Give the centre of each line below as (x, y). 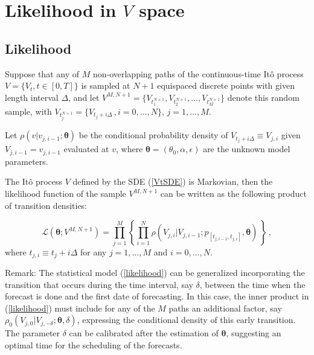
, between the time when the (252, 284)
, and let (84, 97)
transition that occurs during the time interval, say (99, 284)
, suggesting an (254, 333)
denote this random (263, 97)
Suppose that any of (42, 73)
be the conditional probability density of (153, 135)
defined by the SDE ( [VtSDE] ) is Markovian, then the (173, 181)
